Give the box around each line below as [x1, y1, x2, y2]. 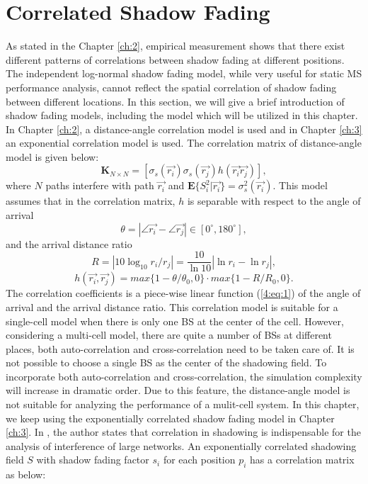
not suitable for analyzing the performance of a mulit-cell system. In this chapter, [6, 397, 360, 412]
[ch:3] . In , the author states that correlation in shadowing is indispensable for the [6, 424, 361, 439]
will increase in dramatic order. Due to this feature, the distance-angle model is [6, 383, 350, 398]
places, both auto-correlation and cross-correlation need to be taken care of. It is [6, 341, 355, 356]
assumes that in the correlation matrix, [6, 193, 176, 208]
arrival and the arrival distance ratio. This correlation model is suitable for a [6, 299, 338, 314]
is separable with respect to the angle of [187, 193, 361, 208]
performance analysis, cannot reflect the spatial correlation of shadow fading [6, 79, 337, 94]
